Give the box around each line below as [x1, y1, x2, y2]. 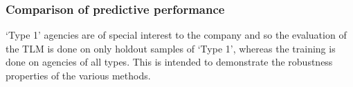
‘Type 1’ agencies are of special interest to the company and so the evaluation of [6, 28, 347, 42]
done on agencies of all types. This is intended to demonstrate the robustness [6, 55, 333, 69]
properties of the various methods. [6, 68, 151, 82]
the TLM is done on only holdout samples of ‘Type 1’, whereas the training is [6, 41, 336, 55]
